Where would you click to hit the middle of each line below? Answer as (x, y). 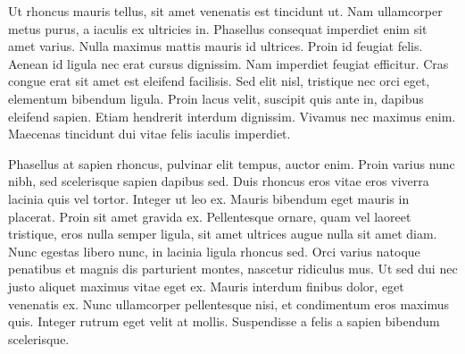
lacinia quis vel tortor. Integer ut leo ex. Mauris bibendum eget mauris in (209, 198)
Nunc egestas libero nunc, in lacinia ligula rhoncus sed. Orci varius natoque (214, 251)
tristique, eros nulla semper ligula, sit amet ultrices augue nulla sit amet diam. (223, 234)
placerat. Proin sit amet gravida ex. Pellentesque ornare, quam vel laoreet (210, 216)
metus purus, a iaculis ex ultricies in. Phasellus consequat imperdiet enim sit (218, 28)
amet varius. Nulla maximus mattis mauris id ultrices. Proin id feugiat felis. (216, 46)
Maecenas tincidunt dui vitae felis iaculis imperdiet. (149, 134)
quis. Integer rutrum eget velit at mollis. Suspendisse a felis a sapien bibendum (224, 321)
